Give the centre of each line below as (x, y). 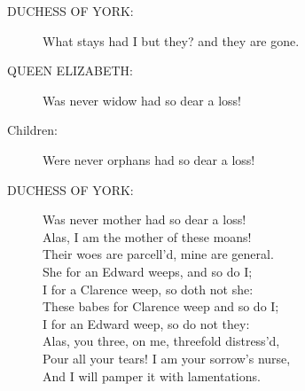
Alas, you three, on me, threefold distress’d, (161, 341)
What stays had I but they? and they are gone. (171, 40)
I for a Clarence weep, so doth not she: (148, 289)
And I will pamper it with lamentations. (152, 375)
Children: (32, 130)
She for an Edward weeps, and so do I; (148, 271)
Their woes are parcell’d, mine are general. (158, 254)
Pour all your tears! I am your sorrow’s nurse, (167, 358)
